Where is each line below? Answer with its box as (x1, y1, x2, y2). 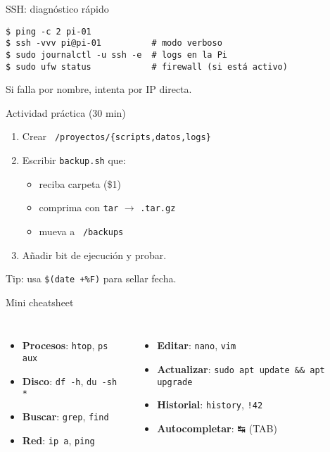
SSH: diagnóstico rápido (6, 1, 109, 15)
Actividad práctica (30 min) (6, 105, 126, 120)
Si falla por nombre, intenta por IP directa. (6, 82, 192, 96)
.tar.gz (140, 203, 176, 214)
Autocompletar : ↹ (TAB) (157, 421, 277, 436)
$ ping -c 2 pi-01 (6, 26, 91, 37)
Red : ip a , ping (22, 432, 95, 447)
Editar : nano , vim (157, 338, 236, 353)
